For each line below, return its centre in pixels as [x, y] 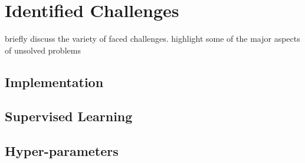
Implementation [54, 81]
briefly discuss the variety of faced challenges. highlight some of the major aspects [152, 39]
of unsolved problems [43, 50]
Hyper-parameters [62, 151]
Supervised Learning [69, 116]
